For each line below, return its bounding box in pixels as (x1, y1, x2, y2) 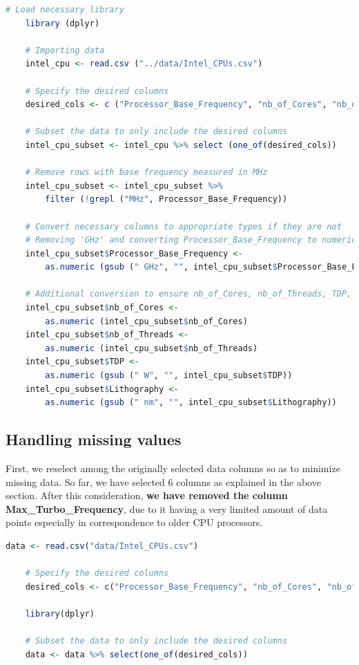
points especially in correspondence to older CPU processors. (6, 515, 263, 530)
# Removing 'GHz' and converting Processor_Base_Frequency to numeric (25, 235, 357, 245)
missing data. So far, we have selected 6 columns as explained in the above (6, 474, 321, 489)
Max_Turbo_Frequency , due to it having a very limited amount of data (6, 501, 328, 516)
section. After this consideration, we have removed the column (6, 488, 288, 503)
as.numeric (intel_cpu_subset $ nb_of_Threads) (45, 343, 258, 353)
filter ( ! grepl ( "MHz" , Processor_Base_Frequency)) (45, 194, 288, 205)
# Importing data (25, 45, 105, 55)
